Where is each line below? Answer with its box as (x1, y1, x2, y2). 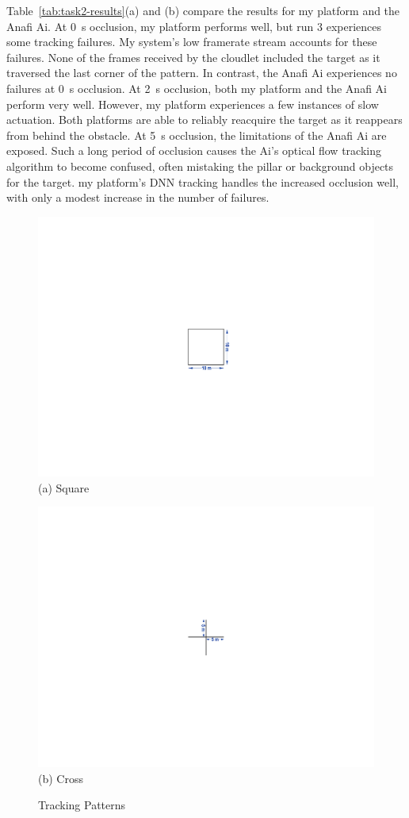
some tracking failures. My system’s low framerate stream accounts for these (6, 33, 377, 50)
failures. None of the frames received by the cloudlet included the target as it (6, 48, 380, 65)
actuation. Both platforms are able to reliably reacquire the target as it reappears (6, 111, 403, 128)
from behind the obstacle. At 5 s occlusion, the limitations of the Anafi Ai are (6, 126, 387, 143)
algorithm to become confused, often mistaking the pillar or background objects (6, 157, 394, 174)
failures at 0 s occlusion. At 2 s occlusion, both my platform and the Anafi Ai (6, 79, 387, 96)
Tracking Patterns (38, 797, 126, 813)
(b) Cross (38, 770, 83, 786)
